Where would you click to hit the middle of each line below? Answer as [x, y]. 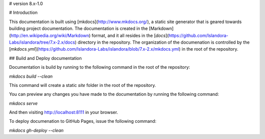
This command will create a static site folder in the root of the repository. [83, 85]
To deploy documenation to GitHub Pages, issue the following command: [83, 121]
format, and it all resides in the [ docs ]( [130, 35]
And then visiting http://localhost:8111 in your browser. [64, 112]
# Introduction [23, 13]
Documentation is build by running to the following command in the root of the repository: [100, 67]
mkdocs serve [23, 103]
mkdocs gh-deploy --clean [36, 130]
